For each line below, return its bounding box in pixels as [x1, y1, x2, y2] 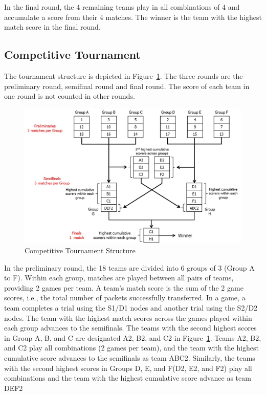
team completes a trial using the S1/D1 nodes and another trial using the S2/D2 [4, 302, 258, 313]
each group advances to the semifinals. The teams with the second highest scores [4, 322, 257, 333]
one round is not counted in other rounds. [4, 91, 135, 101]
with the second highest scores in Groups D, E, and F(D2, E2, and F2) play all [4, 362, 252, 373]
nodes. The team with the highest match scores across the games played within [4, 312, 252, 323]
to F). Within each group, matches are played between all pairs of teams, [4, 272, 234, 283]
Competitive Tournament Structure [25, 245, 136, 256]
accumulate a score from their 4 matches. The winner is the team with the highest [4, 11, 262, 22]
